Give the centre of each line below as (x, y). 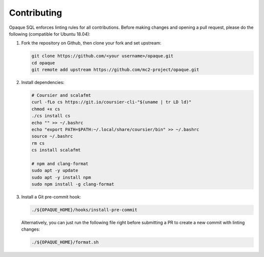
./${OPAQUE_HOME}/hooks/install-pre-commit (85, 210)
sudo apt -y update (55, 171)
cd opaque (43, 63)
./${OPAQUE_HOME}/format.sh (65, 242)
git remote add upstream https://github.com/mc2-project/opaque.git (115, 70)
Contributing (35, 13)
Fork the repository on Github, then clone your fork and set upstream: (91, 43)
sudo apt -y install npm (61, 177)
